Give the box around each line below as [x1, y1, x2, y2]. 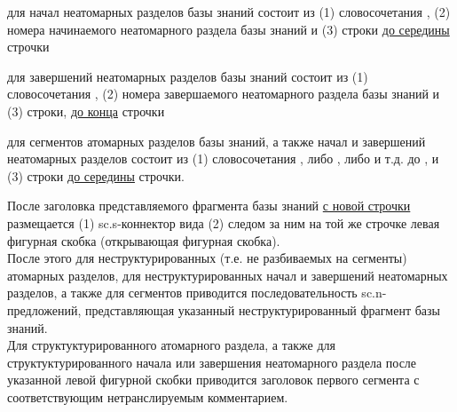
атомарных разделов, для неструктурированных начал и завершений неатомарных [7, 265, 448, 284]
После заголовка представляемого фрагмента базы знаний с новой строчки [7, 196, 411, 215]
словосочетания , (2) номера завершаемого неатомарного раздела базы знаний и [7, 84, 440, 103]
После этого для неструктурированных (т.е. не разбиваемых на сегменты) [7, 249, 407, 267]
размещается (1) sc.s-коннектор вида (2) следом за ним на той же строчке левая [7, 213, 440, 232]
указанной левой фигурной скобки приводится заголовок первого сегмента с [7, 370, 420, 389]
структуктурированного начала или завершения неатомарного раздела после [7, 353, 417, 371]
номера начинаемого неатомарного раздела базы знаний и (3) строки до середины [7, 20, 450, 38]
